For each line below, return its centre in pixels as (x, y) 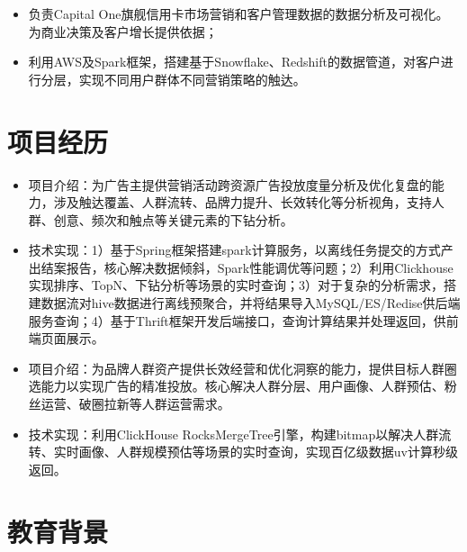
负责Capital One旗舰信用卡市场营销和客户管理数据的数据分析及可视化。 (238, 14)
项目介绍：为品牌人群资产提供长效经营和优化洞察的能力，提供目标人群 (236, 368)
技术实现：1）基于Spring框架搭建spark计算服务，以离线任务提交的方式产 (241, 250)
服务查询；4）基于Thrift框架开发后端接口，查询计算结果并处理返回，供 (237, 320)
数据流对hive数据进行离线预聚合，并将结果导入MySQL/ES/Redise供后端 (251, 303)
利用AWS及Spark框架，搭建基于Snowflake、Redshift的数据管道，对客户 (234, 62)
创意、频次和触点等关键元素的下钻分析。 (173, 219)
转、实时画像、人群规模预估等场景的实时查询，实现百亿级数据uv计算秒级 (243, 452)
